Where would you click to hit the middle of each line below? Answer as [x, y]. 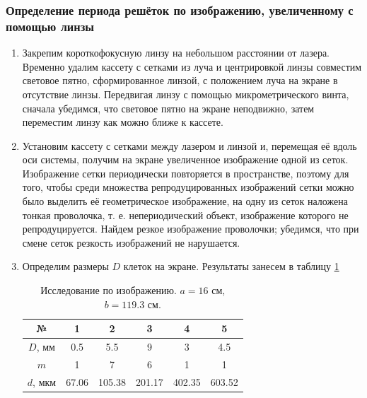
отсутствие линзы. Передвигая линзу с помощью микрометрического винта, [186, 94]
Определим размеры [65, 266]
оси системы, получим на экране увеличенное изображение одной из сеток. [185, 159]
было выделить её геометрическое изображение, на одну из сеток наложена [185, 201]
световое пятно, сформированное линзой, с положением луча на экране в [180, 80]
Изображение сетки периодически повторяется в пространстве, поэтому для [186, 173]
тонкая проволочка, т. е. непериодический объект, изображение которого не [185, 215]
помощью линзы [50, 26]
